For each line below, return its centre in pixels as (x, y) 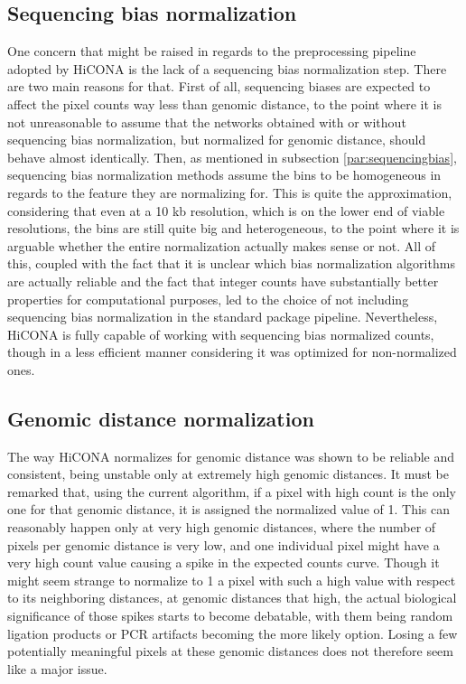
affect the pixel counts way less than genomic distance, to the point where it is (225, 103)
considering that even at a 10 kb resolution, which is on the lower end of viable (226, 210)
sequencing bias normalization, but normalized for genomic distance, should (217, 140)
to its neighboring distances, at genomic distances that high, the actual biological (232, 598)
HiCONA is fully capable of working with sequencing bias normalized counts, (221, 334)
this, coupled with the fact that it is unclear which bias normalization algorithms (231, 263)
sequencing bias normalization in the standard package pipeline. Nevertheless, (223, 317)
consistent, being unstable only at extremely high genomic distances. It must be (228, 474)
